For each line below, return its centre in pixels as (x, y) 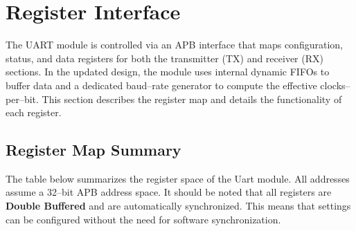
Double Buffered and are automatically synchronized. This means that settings (178, 206)
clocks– (335, 85)
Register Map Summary (94, 150)
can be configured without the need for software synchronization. (143, 219)
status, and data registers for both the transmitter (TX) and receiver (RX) (164, 58)
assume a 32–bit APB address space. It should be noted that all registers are (169, 192)
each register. (34, 112)
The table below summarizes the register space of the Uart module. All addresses (178, 178)
